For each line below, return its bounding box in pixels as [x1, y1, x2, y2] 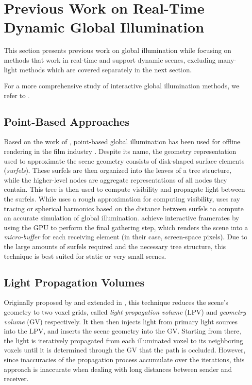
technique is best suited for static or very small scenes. [4, 251, 166, 261]
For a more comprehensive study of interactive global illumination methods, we [4, 81, 239, 91]
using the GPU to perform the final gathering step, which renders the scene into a [4, 222, 248, 232]
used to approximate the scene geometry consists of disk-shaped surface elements [4, 155, 245, 166]
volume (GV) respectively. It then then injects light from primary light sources [4, 316, 238, 326]
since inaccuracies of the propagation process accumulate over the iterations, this [4, 354, 245, 364]
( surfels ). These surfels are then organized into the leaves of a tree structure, [4, 165, 232, 175]
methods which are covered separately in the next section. [19, 64, 192, 74]
